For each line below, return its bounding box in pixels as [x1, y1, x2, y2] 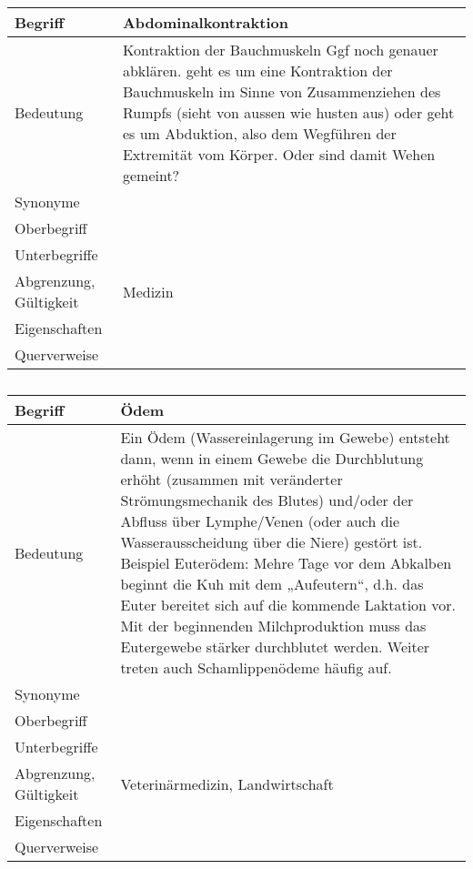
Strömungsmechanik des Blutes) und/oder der [120, 490, 414, 510]
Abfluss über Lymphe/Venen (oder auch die [120, 510, 400, 531]
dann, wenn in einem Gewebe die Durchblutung [120, 448, 424, 469]
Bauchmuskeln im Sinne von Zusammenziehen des [122, 81, 441, 102]
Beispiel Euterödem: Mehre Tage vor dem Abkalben [120, 552, 452, 573]
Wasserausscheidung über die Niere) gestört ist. [120, 531, 423, 552]
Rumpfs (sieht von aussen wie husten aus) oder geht [122, 102, 455, 123]
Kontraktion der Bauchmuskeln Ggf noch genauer [122, 39, 438, 60]
